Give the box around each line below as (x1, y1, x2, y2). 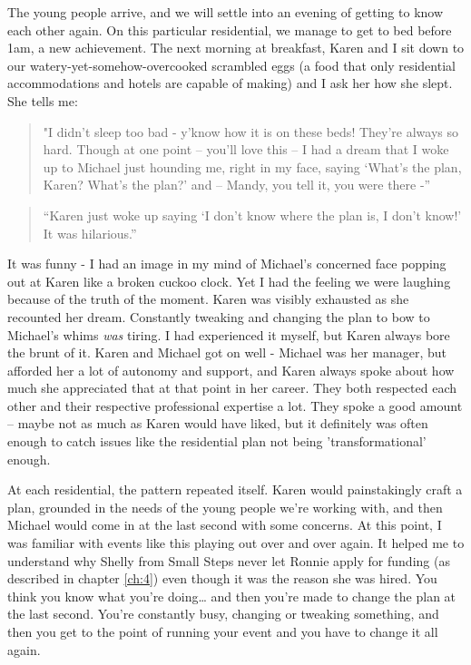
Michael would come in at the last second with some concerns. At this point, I (7, 515, 442, 534)
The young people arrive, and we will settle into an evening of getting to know (7, 3, 444, 21)
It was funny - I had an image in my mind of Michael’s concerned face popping (7, 254, 446, 273)
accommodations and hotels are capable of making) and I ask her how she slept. (7, 73, 453, 93)
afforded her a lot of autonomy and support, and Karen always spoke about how (7, 360, 455, 379)
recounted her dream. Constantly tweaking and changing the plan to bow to (7, 307, 430, 326)
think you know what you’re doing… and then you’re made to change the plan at (7, 586, 456, 605)
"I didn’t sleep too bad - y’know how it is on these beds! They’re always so (43, 122, 458, 141)
